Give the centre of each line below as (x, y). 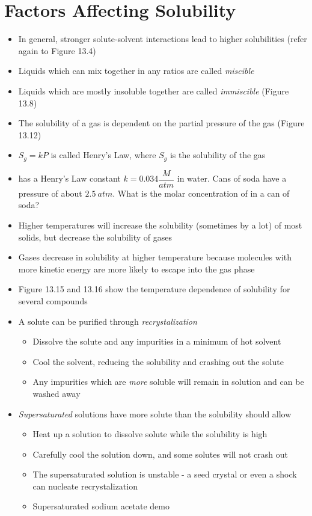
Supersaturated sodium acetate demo (101, 506)
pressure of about (50, 193)
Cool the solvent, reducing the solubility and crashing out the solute (158, 361)
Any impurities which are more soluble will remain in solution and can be (168, 382)
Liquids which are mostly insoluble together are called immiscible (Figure (154, 91)
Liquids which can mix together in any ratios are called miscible (136, 71)
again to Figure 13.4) (57, 50)
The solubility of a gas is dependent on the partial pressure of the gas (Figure (161, 123)
